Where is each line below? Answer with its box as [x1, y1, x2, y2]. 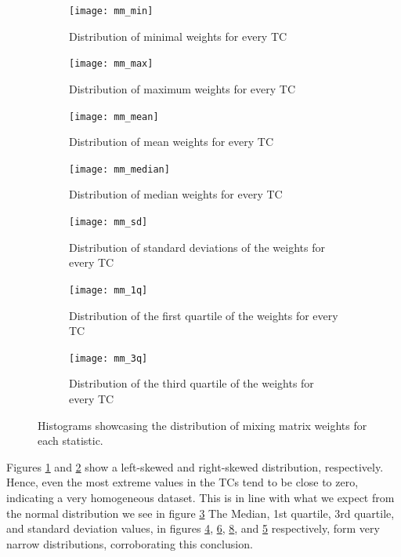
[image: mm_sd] [69, 217, 148, 228]
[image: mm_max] [69, 58, 154, 70]
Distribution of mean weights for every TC [69, 133, 274, 150]
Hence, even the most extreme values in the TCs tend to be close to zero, [6, 474, 359, 490]
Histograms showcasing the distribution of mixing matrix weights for [38, 417, 367, 433]
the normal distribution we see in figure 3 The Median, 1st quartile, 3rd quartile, [6, 504, 395, 521]
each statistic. [38, 432, 103, 449]
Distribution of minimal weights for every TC [69, 27, 287, 44]
